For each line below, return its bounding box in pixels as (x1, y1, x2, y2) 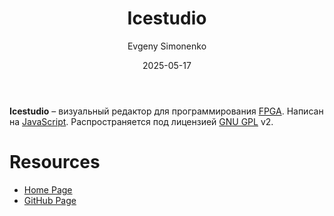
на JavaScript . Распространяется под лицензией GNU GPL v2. (9, 115, 274, 127)
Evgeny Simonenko (127, 40, 207, 52)
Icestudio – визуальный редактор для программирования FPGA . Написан (9, 105, 324, 117)
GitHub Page (23, 194, 77, 206)
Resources (9, 151, 101, 174)
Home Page (23, 183, 73, 196)
